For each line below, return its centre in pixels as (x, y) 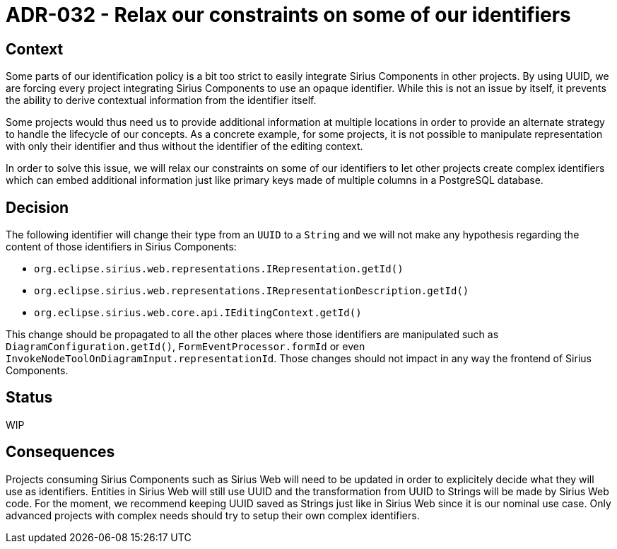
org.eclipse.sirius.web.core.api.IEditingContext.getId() (198, 313)
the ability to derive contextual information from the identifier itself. (161, 100)
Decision (37, 207)
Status (29, 398)
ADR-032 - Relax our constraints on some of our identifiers (288, 15)
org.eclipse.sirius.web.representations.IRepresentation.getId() (219, 269)
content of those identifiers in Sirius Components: (121, 247)
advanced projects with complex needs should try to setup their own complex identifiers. (213, 515)
